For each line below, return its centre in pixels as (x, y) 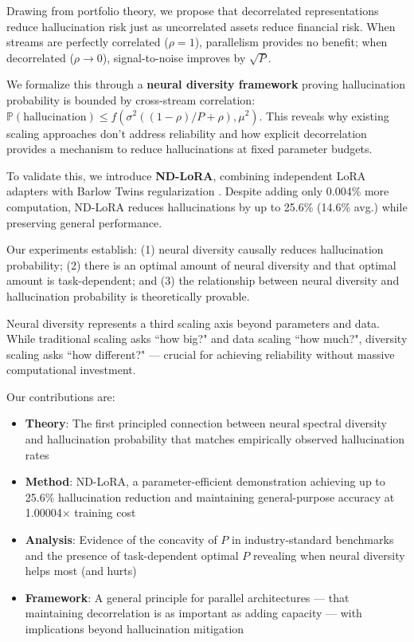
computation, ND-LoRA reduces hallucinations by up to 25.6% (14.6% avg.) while (207, 206)
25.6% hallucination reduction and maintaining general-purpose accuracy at (210, 496)
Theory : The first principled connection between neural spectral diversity (206, 423)
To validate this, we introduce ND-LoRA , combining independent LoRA (186, 175)
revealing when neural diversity (329, 555)
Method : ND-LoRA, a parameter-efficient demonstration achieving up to (205, 481)
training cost (105, 512)
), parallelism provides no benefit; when (291, 42)
